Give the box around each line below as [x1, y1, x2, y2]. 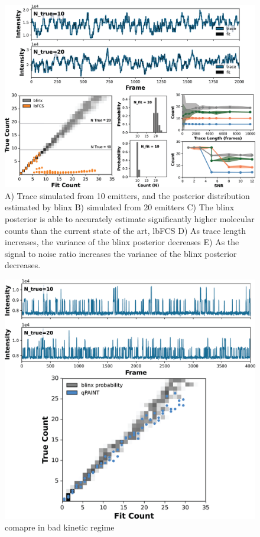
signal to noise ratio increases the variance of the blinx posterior [5, 247, 237, 259]
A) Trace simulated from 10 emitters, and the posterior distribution [5, 189, 250, 201]
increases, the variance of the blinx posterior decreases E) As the [5, 236, 239, 248]
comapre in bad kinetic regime [5, 520, 115, 533]
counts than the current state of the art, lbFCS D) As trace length [5, 224, 246, 236]
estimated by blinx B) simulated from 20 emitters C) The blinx [5, 201, 235, 213]
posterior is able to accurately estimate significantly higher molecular [5, 213, 255, 225]
